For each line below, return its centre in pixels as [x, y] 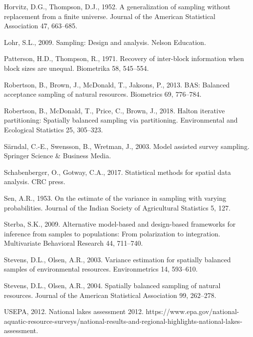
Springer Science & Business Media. [58, 156]
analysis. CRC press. [35, 181]
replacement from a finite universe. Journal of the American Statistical [110, 16]
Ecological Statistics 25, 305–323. [53, 129]
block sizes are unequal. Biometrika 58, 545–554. [76, 68]
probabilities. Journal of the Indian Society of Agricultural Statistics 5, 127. [117, 207]
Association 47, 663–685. [41, 26]
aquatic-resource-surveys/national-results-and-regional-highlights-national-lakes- [123, 321]
